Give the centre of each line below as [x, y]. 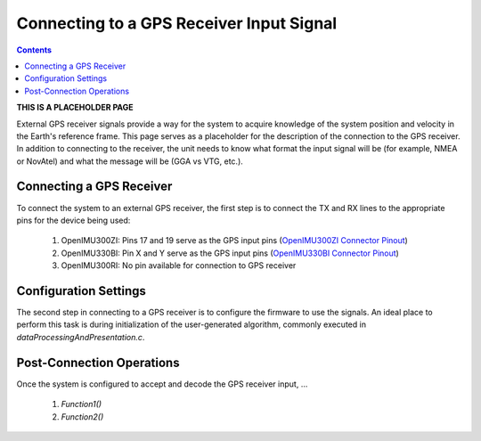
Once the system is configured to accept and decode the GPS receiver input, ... [162, 384]
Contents [34, 50]
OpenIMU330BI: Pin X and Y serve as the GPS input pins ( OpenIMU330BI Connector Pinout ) [230, 253]
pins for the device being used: [73, 220]
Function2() [82, 416]
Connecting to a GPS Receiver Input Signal [177, 23]
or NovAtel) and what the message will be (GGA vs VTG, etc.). [130, 161]
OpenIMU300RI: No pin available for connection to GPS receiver [179, 265]
